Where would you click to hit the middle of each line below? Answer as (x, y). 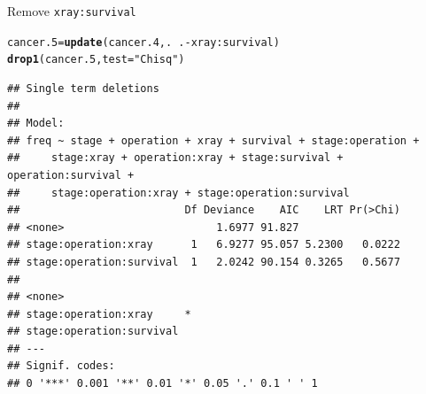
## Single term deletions (83, 88)
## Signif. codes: (61, 366)
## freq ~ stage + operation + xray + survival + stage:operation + (213, 140)
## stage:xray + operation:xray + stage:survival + (175, 158)
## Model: (36, 124)
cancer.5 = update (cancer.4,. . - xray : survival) (143, 42)
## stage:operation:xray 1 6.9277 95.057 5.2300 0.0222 (204, 245)
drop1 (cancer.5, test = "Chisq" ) (96, 60)
